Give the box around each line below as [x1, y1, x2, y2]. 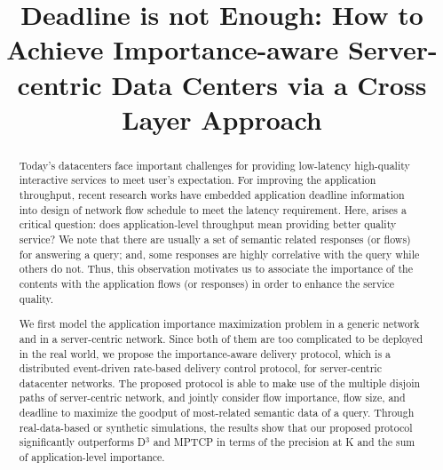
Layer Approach [122, 100, 322, 137]
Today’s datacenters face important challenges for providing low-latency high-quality [19, 157, 410, 172]
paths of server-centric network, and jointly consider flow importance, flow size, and [19, 390, 406, 405]
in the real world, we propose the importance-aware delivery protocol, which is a [19, 346, 391, 361]
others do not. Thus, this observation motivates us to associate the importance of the [19, 261, 413, 276]
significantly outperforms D [19, 434, 146, 450]
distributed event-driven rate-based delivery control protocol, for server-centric [19, 361, 382, 376]
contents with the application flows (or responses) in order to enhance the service [19, 275, 395, 291]
